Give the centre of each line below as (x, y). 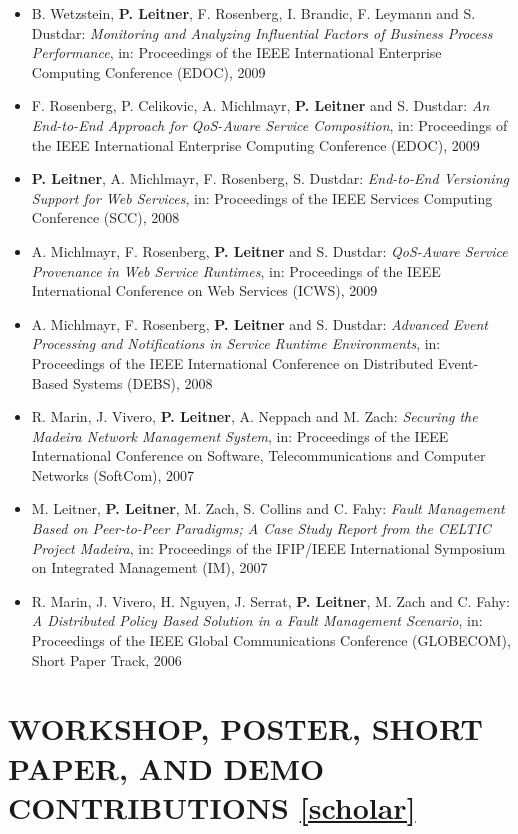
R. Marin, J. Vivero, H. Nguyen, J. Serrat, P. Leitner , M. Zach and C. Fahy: (270, 600)
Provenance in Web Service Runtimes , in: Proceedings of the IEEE (236, 270)
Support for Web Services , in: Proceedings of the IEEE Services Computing (262, 197)
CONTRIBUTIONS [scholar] (212, 806)
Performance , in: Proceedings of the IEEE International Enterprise (236, 52)
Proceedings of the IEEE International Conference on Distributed (232, 362)
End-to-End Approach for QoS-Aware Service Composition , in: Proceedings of (269, 124)
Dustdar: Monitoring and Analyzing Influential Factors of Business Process (262, 32)
